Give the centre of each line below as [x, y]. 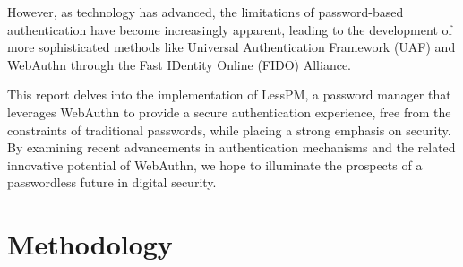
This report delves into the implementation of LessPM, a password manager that [229, 95]
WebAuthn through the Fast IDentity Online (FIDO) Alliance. [180, 64]
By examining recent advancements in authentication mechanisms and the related [231, 147]
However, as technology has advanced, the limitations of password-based [206, 12]
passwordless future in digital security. [112, 182]
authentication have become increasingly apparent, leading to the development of [230, 29]
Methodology [90, 244]
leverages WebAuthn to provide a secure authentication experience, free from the [229, 112]
